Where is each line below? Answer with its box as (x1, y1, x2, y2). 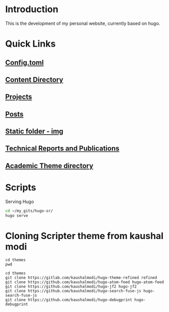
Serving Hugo (5, 199, 34, 205)
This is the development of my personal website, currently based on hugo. (5, 20, 160, 26)
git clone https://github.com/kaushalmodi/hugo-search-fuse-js (5, 289, 142, 294)
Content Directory (5, 75, 63, 84)
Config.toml (5, 58, 44, 67)
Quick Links (5, 38, 56, 50)
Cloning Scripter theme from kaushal (5, 230, 163, 242)
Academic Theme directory (5, 161, 94, 170)
